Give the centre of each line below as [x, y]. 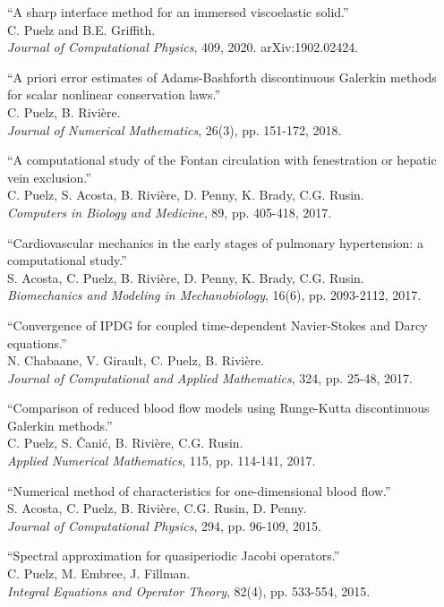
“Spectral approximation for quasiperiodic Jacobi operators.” [174, 556]
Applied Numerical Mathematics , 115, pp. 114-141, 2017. [162, 461]
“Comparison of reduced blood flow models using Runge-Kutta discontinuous [218, 408]
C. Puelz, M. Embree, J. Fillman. [99, 573]
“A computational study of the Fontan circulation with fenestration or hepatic [222, 160]
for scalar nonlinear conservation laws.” [114, 94]
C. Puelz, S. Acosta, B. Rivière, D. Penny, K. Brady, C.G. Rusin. [186, 195]
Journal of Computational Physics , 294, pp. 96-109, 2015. [164, 525]
